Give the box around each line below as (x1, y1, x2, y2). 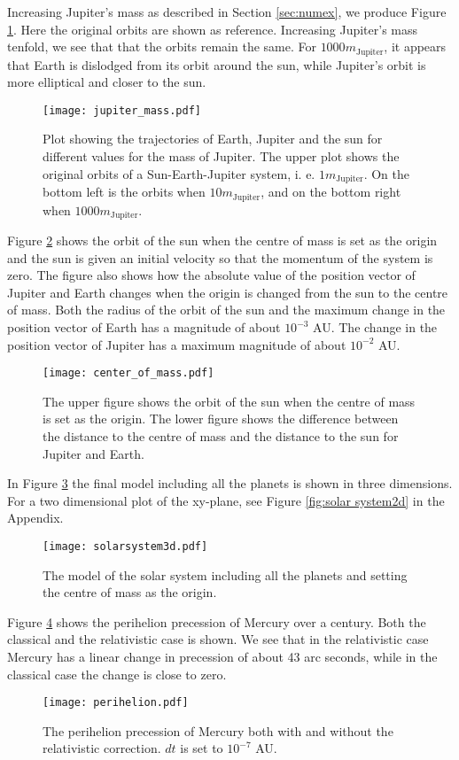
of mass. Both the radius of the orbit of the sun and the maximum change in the (7, 300, 446, 319)
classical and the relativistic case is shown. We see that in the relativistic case (7, 630, 429, 648)
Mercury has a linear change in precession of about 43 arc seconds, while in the (7, 648, 438, 666)
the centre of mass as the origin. (43, 583, 217, 601)
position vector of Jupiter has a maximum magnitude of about (7, 335, 346, 353)
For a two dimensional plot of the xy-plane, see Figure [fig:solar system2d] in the (7, 491, 445, 509)
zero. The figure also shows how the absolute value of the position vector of (7, 266, 416, 284)
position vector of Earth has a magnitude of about (7, 318, 281, 336)
